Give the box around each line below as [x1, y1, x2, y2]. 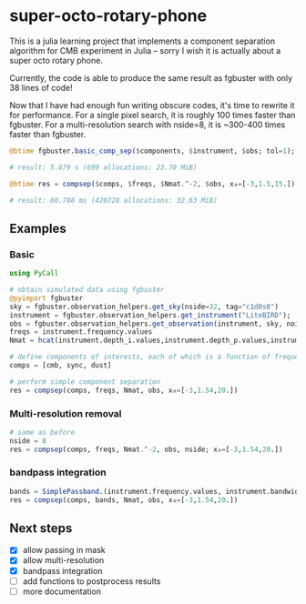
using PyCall [9, 269, 59, 278]
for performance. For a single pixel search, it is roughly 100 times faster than [9, 109, 296, 120]
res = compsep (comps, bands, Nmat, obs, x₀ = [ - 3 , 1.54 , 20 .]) [9, 495, 239, 505]
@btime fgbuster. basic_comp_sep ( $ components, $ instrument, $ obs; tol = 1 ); [9, 146, 296, 156]
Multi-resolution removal [9, 407, 122, 419]
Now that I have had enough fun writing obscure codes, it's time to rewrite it [9, 99, 295, 110]
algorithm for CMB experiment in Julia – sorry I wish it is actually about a [9, 45, 281, 55]
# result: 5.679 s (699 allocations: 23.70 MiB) [9, 163, 198, 172]
